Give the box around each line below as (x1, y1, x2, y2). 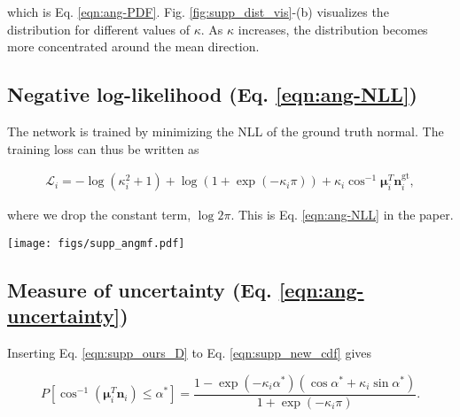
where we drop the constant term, (7, 205, 191, 224)
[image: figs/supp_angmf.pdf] (7, 236, 185, 250)
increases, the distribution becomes (238, 19, 428, 38)
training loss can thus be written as (7, 139, 199, 158)
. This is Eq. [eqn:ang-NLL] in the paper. (230, 205, 454, 224)
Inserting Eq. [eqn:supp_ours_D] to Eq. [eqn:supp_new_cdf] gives (7, 344, 372, 362)
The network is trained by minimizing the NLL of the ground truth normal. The (7, 121, 444, 140)
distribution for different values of (7, 19, 191, 38)
